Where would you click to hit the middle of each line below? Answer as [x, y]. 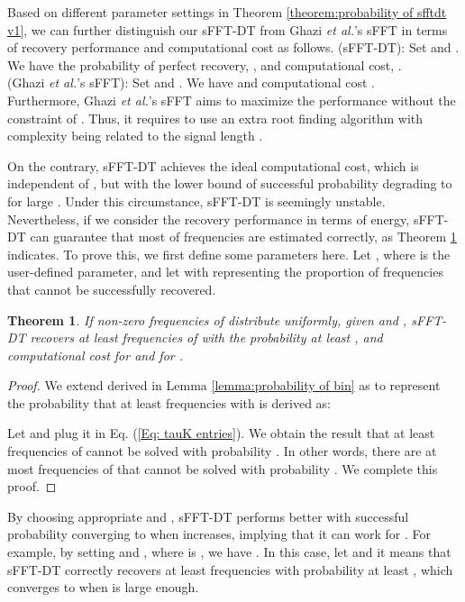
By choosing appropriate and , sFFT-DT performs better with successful [208, 516]
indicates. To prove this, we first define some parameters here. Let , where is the [229, 254]
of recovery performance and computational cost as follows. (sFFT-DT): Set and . [233, 47]
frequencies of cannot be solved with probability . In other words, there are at [222, 451]
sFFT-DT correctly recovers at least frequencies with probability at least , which [230, 569]
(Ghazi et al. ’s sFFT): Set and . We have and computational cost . [191, 82]
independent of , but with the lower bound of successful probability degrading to [230, 183]
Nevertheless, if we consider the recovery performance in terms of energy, [209, 219]
